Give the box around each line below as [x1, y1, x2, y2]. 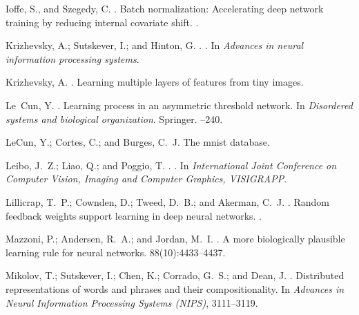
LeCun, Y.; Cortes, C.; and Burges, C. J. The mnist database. [6, 135, 270, 149]
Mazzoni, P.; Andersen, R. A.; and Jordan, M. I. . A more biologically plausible [6, 231, 345, 246]
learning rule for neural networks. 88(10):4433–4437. [6, 245, 226, 259]
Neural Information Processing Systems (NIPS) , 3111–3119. [6, 295, 258, 309]
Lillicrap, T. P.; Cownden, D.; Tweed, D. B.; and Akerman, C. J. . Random [6, 194, 329, 209]
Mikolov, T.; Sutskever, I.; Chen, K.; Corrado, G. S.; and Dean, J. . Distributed [6, 268, 345, 283]
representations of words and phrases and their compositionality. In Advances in [6, 281, 345, 296]
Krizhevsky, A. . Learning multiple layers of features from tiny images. [6, 75, 304, 89]
